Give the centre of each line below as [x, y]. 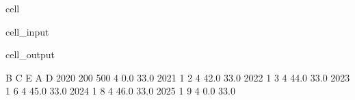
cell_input [27, 31]
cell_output [30, 54]
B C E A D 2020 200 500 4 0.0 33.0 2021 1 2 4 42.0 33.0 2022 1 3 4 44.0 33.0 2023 [178, 77]
